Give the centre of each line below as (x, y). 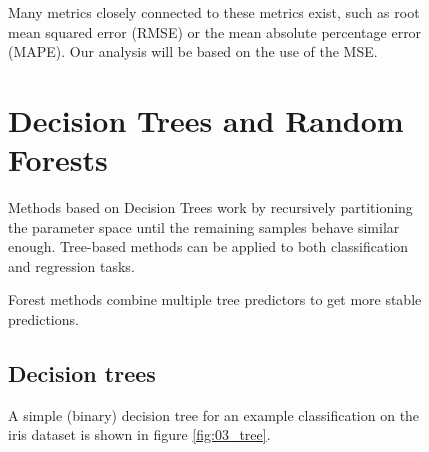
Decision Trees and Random (206, 119)
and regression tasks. (71, 265)
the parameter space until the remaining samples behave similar (204, 226)
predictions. (43, 319)
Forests (58, 159)
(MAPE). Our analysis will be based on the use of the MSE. (193, 51)
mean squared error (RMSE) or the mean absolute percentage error (215, 31)
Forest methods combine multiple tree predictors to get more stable (215, 299)
